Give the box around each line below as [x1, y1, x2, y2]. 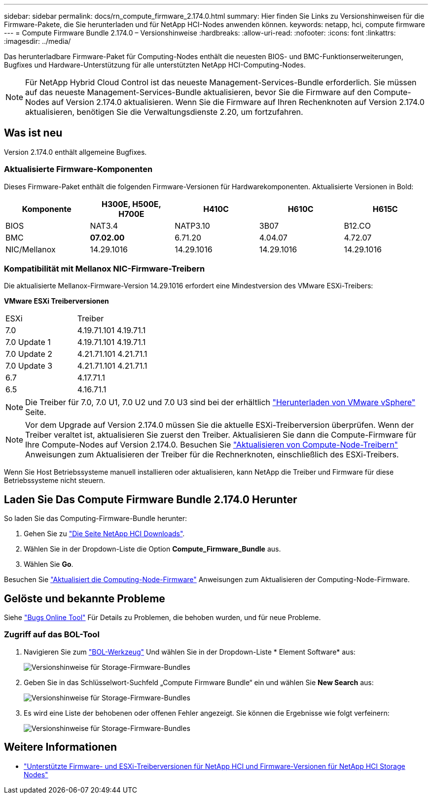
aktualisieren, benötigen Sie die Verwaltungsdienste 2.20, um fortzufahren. [25, 107, 303, 117]
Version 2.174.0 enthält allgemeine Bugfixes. [4, 147, 147, 156]
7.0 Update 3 [5, 361, 53, 371]
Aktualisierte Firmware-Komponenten [4, 164, 153, 174]
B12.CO [344, 220, 371, 231]
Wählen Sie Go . [24, 560, 73, 569]
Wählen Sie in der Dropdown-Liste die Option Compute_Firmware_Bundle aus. [24, 545, 281, 554]
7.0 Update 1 [5, 337, 51, 347]
